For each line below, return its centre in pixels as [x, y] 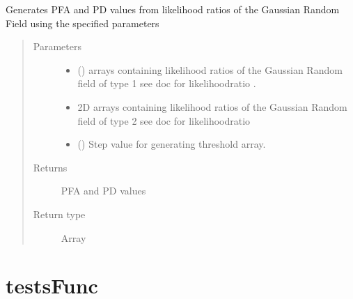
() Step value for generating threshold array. [172, 144]
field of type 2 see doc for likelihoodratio [164, 120]
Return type [59, 214]
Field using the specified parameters [83, 23]
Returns [50, 167]
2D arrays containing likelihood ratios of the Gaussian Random [212, 106]
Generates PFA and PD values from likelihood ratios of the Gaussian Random [173, 9]
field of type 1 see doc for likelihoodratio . [167, 83]
